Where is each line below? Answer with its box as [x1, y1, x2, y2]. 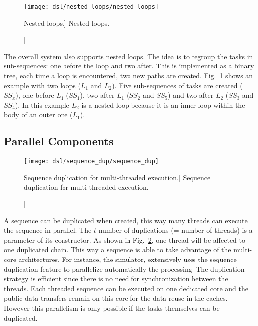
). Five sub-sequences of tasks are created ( [112, 80, 243, 90]
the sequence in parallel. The [4, 225, 92, 235]
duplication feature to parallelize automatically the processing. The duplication [4, 263, 245, 274]
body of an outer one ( [4, 109, 73, 120]
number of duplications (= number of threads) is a [98, 225, 253, 235]
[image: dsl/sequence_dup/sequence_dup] [24, 158, 159, 165]
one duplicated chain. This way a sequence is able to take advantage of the [4, 244, 231, 255]
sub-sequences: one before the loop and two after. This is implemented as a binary [4, 61, 254, 71]
